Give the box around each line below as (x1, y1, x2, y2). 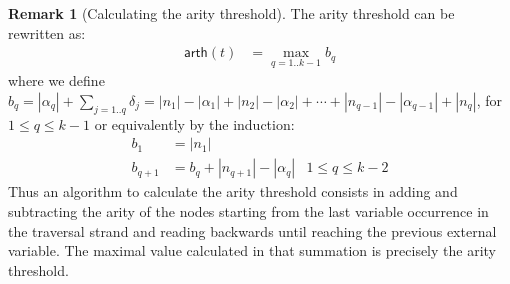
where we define (8, 70, 105, 91)
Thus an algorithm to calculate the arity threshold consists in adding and (8, 181, 458, 202)
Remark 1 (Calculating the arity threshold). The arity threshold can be (8, 3, 455, 23)
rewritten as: (8, 22, 86, 43)
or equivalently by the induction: (94, 113, 295, 134)
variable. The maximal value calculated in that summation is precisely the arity (8, 240, 496, 261)
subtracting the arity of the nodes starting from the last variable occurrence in (8, 201, 489, 222)
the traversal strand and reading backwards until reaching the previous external (8, 220, 497, 241)
